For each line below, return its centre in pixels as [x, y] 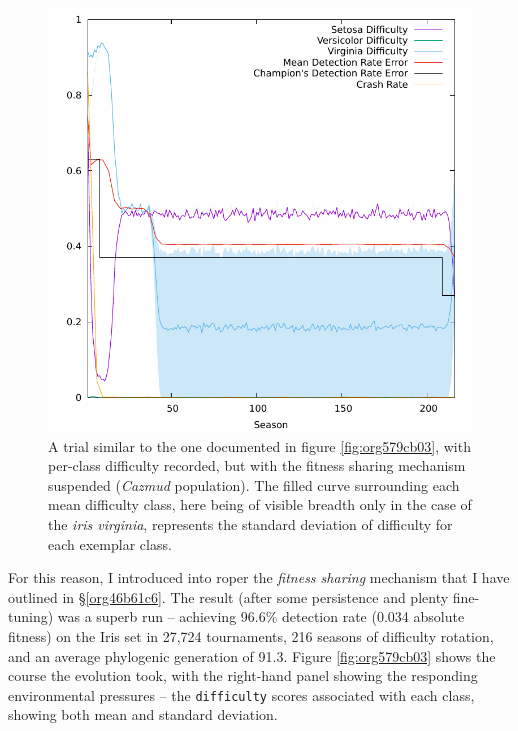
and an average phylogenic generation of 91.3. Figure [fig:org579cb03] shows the [252, 655]
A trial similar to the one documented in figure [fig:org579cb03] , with [259, 445]
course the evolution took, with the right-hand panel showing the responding [243, 675]
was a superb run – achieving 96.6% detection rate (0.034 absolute [261, 616]
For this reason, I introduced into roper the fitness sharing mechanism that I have [259, 577]
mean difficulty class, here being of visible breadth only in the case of [260, 504]
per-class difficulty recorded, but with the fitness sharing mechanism [257, 465]
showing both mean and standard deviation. [143, 714]
